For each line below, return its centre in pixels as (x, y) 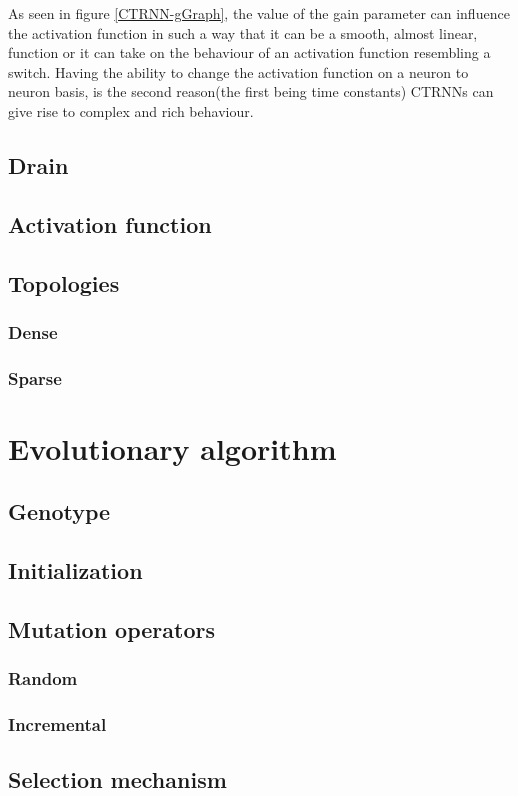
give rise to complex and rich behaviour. (131, 110)
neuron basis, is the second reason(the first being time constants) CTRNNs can (251, 91)
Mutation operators (111, 628)
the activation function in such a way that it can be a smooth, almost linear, (243, 32)
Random (43, 678)
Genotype (59, 511)
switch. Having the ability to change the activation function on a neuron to (238, 71)
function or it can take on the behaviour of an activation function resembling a (249, 52)
